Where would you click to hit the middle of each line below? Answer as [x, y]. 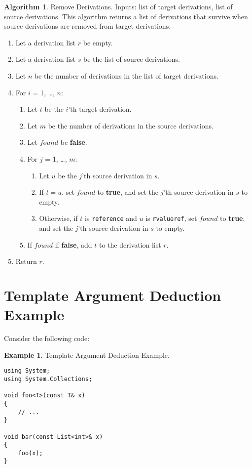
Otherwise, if [58, 218]
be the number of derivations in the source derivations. [131, 125]
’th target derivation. [100, 109]
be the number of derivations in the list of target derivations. [126, 75]
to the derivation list [130, 244]
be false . [74, 142]
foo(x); [30, 453]
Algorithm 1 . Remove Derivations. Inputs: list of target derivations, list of [118, 6]
